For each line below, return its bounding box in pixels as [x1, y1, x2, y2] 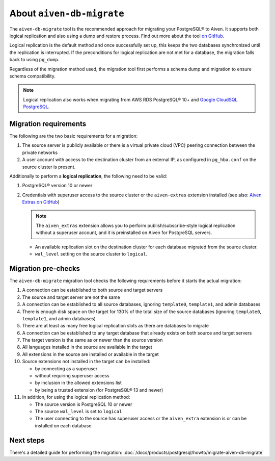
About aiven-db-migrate [9, 8, 124, 19]
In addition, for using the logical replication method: [22, 394, 130, 400]
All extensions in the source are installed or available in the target [22, 351, 159, 357]
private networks [22, 149, 58, 156]
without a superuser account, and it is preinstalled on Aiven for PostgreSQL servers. [36, 229, 212, 236]
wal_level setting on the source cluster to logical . [35, 251, 148, 257]
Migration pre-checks [9, 264, 80, 273]
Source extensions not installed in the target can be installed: [22, 358, 150, 365]
